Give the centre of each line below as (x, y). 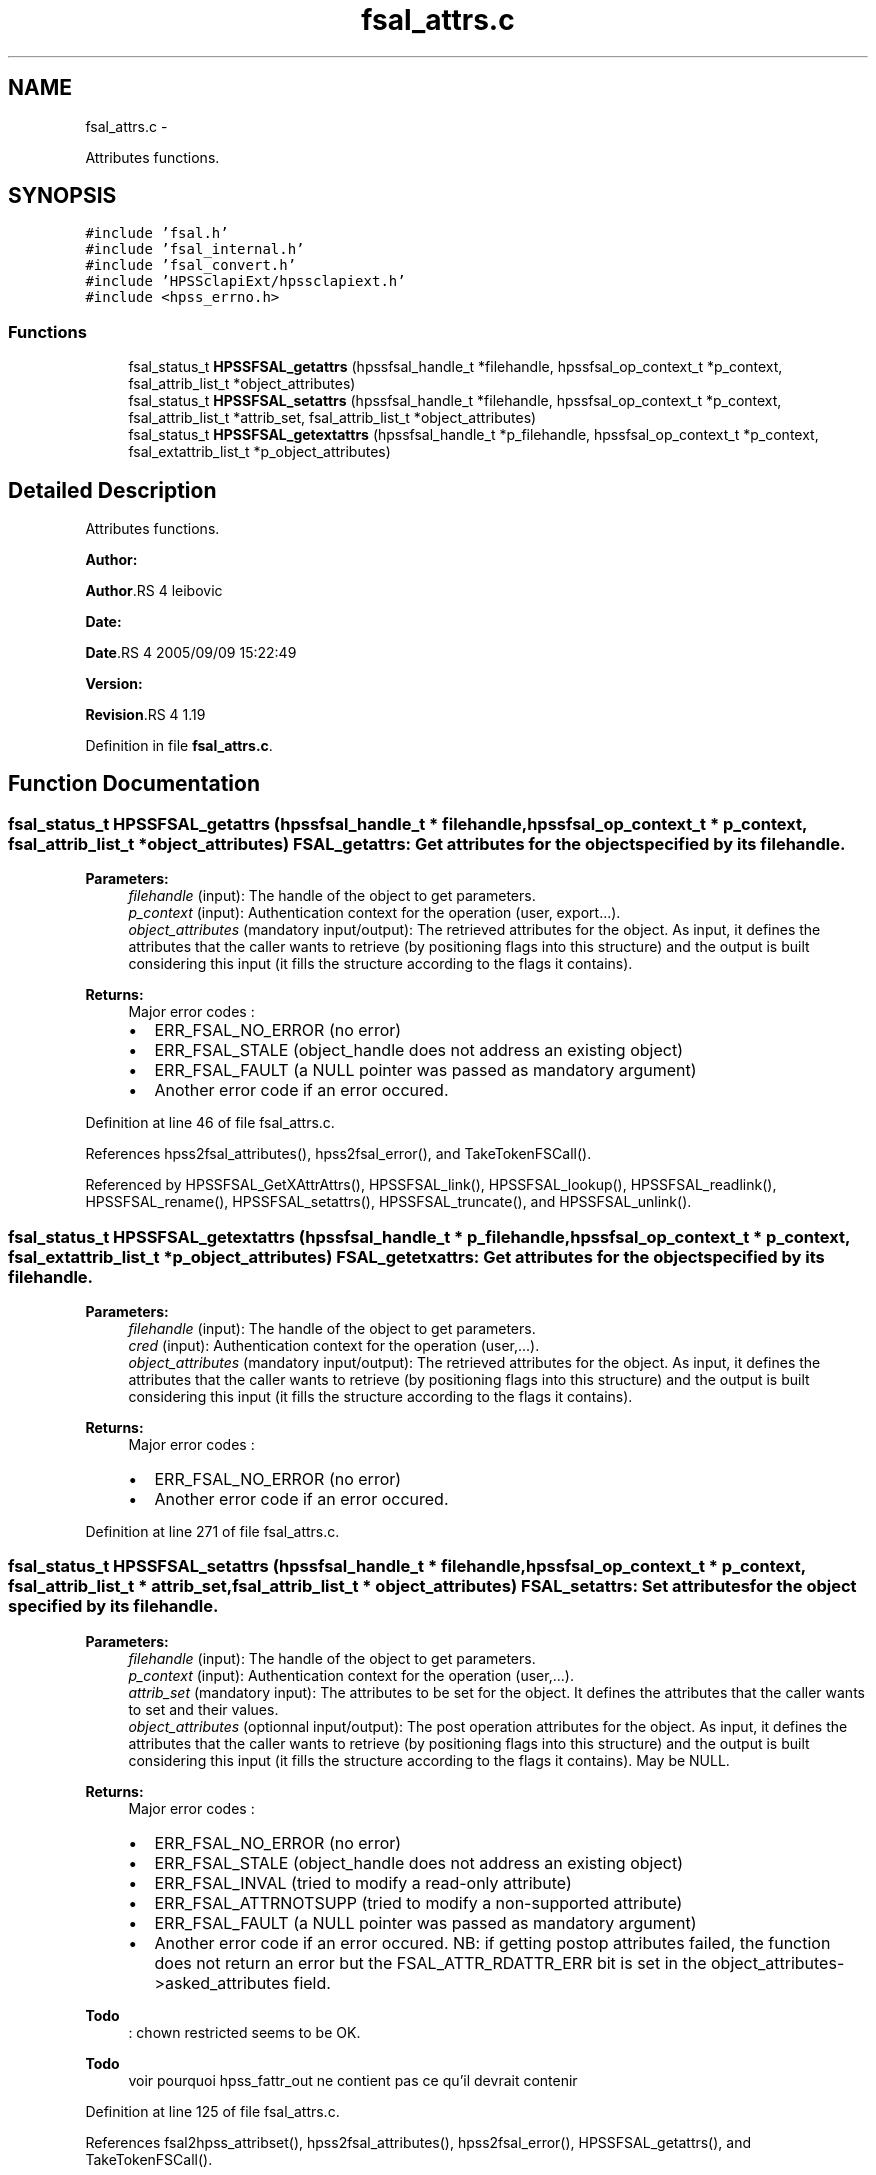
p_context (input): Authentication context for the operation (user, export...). (374, 913)
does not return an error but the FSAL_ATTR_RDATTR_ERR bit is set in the (430, 1962)
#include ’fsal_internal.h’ (195, 249)
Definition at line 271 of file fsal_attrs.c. (212, 1531)
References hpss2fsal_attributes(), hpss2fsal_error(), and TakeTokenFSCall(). (338, 1154)
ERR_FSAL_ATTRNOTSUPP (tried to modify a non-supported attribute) (418, 1902)
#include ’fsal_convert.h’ (191, 265)
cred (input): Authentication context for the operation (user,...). (334, 1345)
